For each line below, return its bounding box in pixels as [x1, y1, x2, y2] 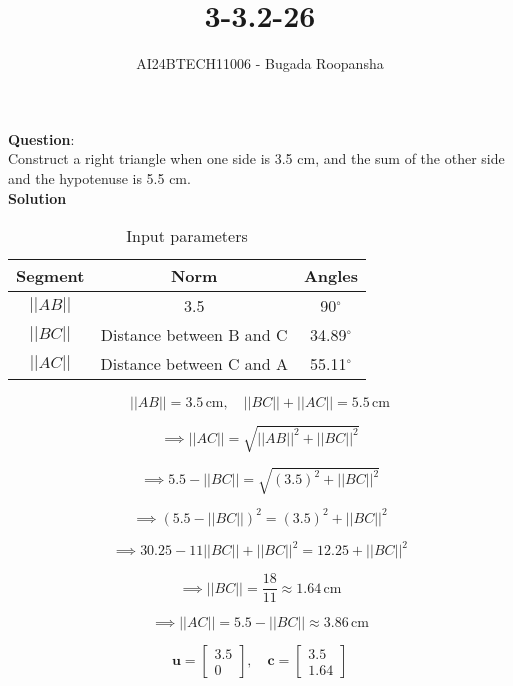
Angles [303, 264, 359, 288]
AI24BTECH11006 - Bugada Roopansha [136, 53, 384, 74]
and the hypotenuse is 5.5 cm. [8, 167, 191, 188]
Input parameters [126, 224, 248, 248]
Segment [16, 264, 85, 288]
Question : [8, 128, 75, 149]
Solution [8, 187, 67, 208]
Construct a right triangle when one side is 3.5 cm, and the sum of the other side [8, 148, 505, 169]
